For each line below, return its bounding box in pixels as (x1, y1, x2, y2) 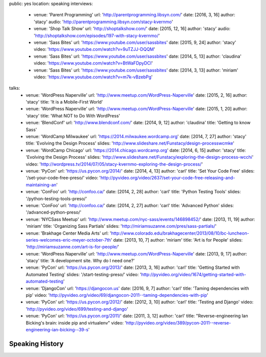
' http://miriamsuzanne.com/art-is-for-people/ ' (26, 244, 119, 250)
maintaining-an (26, 181, 57, 187)
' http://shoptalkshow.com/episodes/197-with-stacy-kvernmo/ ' (33, 33, 160, 38)
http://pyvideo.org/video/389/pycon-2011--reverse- (126, 320, 231, 325)
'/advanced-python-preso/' (26, 210, 81, 215)
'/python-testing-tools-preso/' (26, 195, 87, 202)
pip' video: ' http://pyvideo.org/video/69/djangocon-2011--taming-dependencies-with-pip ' (26, 292, 209, 298)
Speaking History (9, 339, 64, 348)
